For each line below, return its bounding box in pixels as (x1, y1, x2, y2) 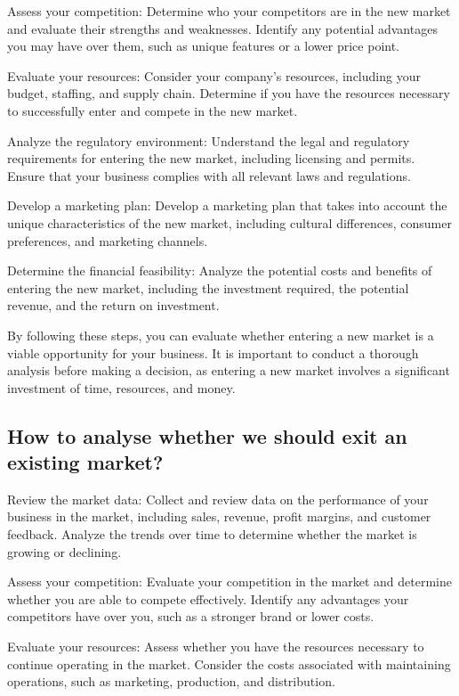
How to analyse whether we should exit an (7, 422, 407, 449)
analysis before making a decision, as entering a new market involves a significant (7, 361, 450, 380)
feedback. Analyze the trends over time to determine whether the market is (7, 525, 417, 544)
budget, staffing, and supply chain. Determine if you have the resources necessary (7, 84, 450, 102)
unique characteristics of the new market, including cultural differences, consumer (7, 213, 452, 232)
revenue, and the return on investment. (7, 296, 220, 315)
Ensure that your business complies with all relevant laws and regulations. (7, 166, 411, 184)
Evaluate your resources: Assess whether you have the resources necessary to (7, 637, 424, 656)
